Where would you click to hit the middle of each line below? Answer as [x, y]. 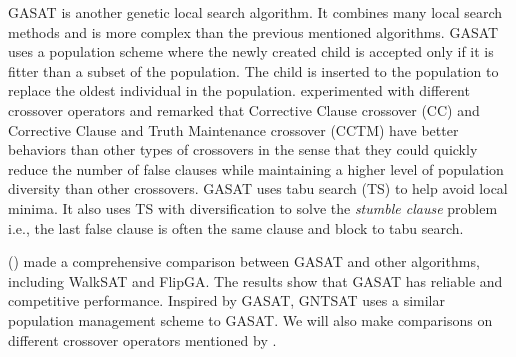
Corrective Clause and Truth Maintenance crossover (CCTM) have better [233, 129]
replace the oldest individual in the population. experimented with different [239, 90]
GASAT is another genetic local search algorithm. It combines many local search [255, 12]
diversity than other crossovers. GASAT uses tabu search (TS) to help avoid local [258, 188]
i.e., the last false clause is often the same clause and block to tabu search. [236, 227]
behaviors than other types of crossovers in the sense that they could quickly [243, 149]
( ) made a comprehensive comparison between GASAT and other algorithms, [244, 261]
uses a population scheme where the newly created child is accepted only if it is [251, 51]
